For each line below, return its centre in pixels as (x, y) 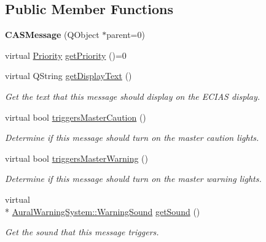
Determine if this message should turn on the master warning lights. (133, 179)
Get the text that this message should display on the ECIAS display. (133, 96)
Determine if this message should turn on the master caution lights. (132, 138)
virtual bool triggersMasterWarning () (76, 158)
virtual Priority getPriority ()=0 (66, 55)
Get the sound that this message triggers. (82, 232)
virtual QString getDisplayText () (68, 76)
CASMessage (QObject (52, 35)
